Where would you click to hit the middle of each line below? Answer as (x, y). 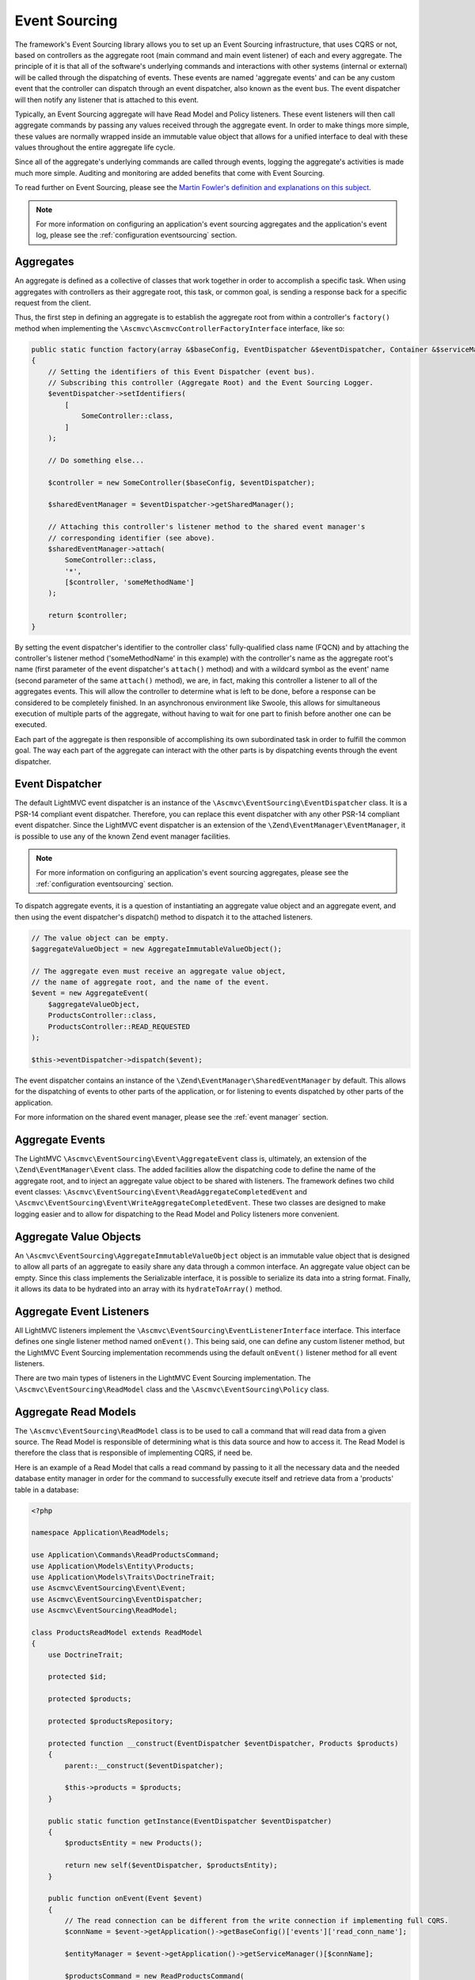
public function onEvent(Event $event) (125, 1898)
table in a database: (47, 1490)
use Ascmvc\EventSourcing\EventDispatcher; (117, 1599)
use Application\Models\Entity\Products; (113, 1566)
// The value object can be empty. (100, 938)
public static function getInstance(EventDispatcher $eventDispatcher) (190, 1821)
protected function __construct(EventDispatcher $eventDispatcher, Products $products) (223, 1743)
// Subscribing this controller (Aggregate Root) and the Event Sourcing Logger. (211, 383)
